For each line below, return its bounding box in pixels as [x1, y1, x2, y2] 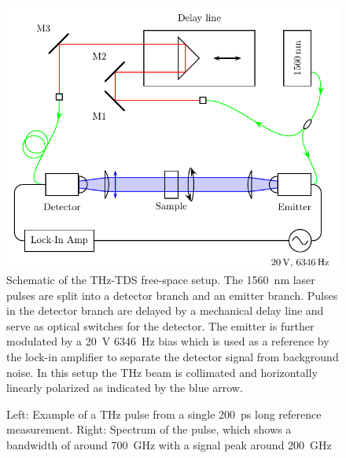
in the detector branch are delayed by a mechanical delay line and [6, 302, 324, 319]
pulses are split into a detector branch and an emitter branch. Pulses [6, 286, 338, 303]
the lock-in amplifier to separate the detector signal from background [6, 349, 339, 365]
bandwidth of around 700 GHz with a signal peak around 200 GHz [6, 437, 332, 453]
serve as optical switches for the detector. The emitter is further [6, 317, 315, 334]
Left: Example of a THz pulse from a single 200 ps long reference [6, 405, 322, 422]
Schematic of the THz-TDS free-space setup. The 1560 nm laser [6, 271, 315, 288]
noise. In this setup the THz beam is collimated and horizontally [6, 364, 318, 380]
